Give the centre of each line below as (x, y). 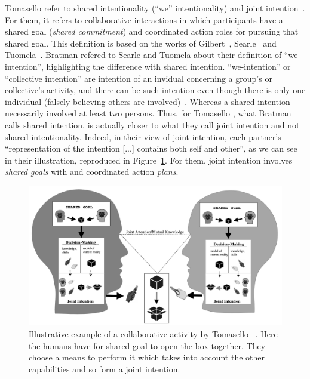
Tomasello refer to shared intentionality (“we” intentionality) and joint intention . (155, 8)
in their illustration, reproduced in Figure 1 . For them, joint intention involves (149, 160)
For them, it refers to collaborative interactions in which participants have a (144, 19)
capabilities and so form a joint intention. (105, 369)
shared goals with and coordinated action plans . (92, 172)
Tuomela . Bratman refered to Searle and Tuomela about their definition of (143, 55)
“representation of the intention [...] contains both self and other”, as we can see (151, 148)
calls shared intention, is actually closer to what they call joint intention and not (152, 124)
